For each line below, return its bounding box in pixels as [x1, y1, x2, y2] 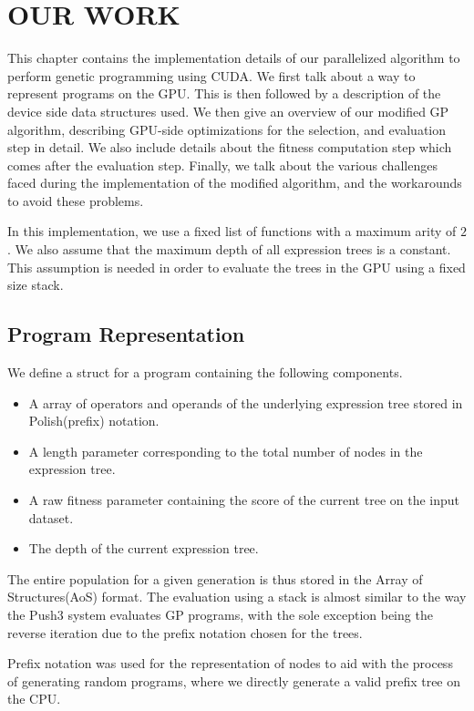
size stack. [7, 275, 64, 294]
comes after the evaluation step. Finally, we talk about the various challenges [7, 155, 438, 174]
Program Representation [7, 320, 245, 348]
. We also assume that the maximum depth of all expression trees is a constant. [7, 240, 451, 259]
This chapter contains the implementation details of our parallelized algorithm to [7, 48, 460, 67]
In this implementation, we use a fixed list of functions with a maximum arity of [7, 222, 457, 241]
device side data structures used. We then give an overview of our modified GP [7, 101, 449, 120]
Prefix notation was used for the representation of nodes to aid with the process [7, 654, 453, 673]
